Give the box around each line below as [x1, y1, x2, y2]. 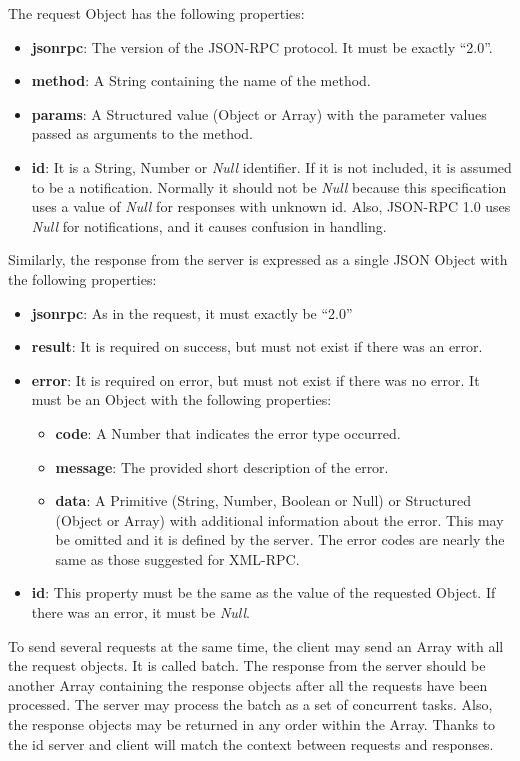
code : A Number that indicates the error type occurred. [55, 422, 401, 443]
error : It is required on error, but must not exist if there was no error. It [31, 369, 480, 390]
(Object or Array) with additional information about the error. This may [55, 509, 504, 530]
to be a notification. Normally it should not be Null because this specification [31, 176, 507, 197]
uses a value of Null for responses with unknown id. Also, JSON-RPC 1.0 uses [31, 196, 511, 217]
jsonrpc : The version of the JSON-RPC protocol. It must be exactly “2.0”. [31, 36, 493, 57]
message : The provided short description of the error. [55, 456, 389, 477]
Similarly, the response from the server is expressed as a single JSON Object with [8, 249, 508, 270]
